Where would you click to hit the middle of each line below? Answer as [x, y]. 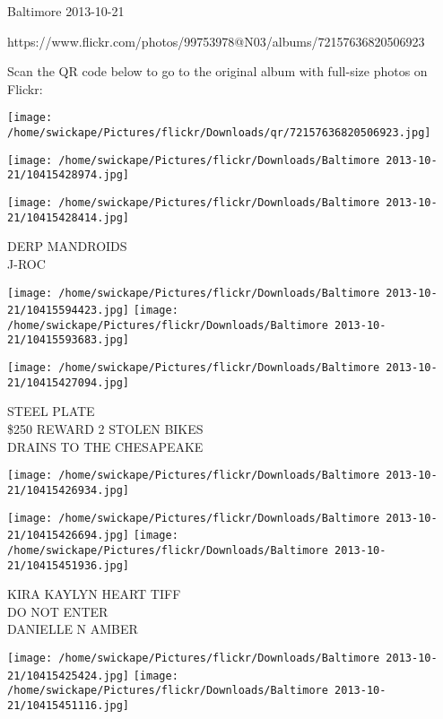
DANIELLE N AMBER [73, 629]
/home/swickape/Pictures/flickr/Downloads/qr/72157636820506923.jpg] [219, 133]
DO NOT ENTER [58, 611]
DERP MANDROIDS [67, 246]
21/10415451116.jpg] [69, 705]
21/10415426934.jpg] [69, 490]
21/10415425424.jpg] [69, 676]
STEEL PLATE [51, 411]
